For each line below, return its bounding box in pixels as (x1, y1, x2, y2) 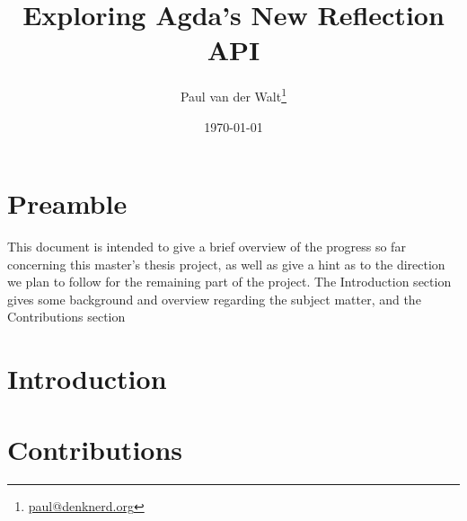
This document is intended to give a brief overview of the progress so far (7, 237, 406, 256)
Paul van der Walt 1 (180, 84, 287, 105)
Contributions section (7, 307, 126, 326)
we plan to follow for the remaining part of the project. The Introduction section (7, 272, 452, 291)
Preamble (7, 185, 128, 222)
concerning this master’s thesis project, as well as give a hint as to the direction (7, 254, 445, 273)
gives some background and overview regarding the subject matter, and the (7, 289, 421, 308)
